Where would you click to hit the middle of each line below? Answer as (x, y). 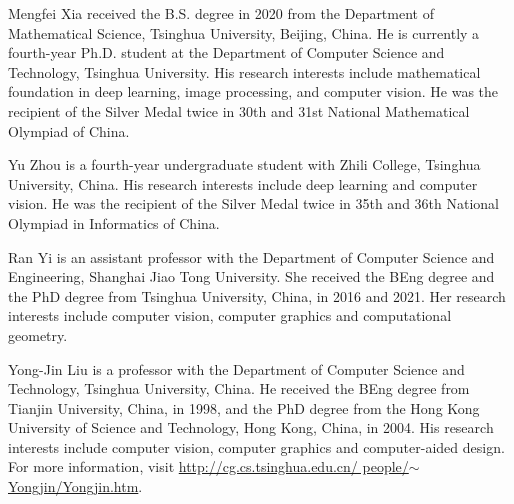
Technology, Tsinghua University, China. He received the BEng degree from (239, 388)
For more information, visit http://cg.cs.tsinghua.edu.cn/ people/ (208, 466)
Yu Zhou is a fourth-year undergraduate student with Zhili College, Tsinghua (244, 164)
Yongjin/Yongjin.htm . (75, 486)
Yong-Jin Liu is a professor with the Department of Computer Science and (236, 368)
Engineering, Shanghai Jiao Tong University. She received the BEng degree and (251, 276)
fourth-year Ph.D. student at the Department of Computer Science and (226, 52)
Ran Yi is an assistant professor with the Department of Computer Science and (251, 256)
